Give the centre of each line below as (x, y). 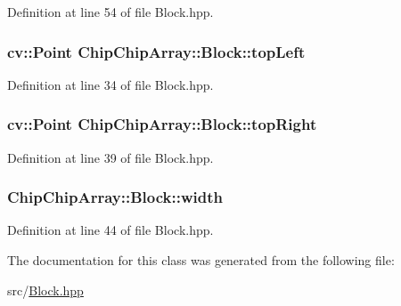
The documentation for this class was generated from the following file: (201, 260)
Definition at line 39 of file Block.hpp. (110, 157)
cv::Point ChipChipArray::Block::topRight (162, 124)
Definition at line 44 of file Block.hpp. (110, 230)
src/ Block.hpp (45, 290)
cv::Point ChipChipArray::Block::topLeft (156, 51)
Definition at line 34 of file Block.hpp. (110, 84)
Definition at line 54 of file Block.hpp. (110, 12)
